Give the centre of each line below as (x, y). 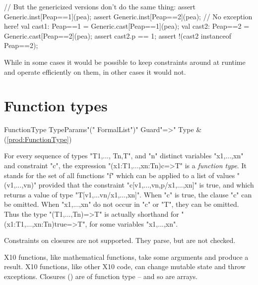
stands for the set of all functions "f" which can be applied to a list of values (120, 175)
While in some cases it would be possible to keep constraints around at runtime (125, 62)
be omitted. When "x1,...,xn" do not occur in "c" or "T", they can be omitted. (122, 204)
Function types (56, 106)
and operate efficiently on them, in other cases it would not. (95, 71)
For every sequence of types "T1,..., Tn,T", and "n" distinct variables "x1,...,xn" (124, 156)
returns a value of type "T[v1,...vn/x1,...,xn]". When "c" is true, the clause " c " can (128, 194)
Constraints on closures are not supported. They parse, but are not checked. (120, 240)
